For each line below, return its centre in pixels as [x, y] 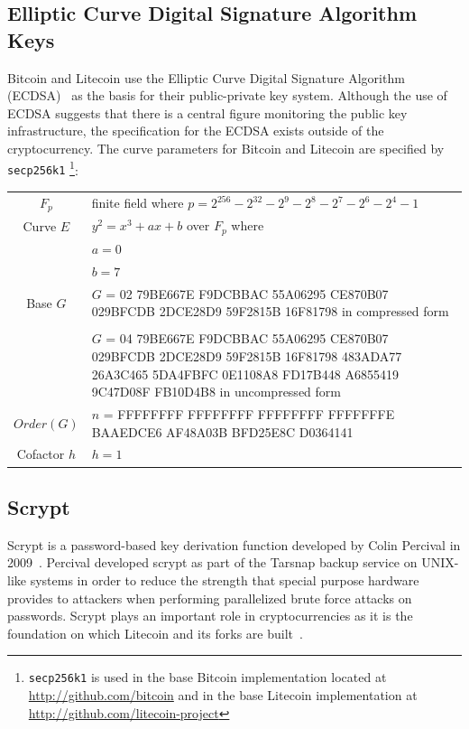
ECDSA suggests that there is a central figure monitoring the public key [207, 112]
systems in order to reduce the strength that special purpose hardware [225, 579]
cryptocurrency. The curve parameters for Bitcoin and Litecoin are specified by [226, 148]
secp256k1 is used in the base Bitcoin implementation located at [207, 677]
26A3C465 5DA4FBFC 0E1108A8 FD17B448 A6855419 [245, 374]
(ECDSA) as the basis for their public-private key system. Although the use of [227, 95]
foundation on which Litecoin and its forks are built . [155, 633]
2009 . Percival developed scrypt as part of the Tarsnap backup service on [212, 562]
